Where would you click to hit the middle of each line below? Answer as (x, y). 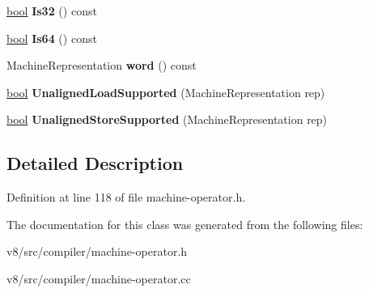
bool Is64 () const (52, 38)
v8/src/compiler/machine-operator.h (97, 251)
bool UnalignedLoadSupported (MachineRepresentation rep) (166, 92)
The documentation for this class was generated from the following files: (185, 224)
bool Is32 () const (52, 11)
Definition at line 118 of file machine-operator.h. (126, 197)
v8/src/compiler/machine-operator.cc (99, 278)
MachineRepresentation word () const (102, 65)
